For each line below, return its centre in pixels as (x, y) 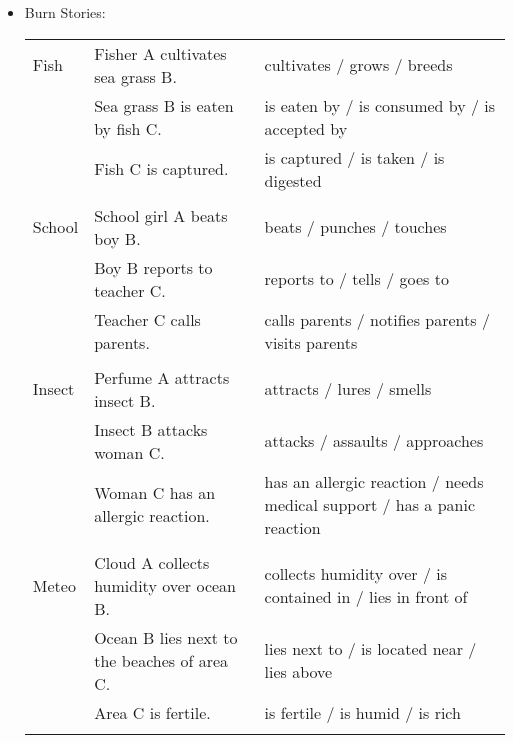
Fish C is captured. (161, 169)
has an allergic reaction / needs (374, 481)
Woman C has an (155, 493)
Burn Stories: (65, 12)
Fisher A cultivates (160, 53)
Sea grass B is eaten (164, 105)
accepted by (306, 128)
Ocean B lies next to (166, 637)
